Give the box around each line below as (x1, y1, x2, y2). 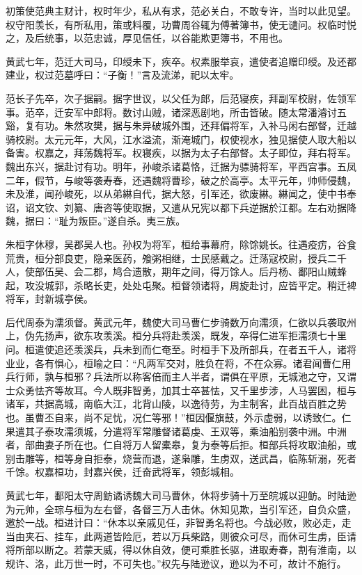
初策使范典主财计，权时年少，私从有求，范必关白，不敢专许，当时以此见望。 (6, 3, 356, 17)
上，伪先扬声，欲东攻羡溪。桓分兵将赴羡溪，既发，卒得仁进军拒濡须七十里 (6, 328, 347, 343)
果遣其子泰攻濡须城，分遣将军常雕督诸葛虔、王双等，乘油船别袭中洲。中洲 (6, 423, 347, 438)
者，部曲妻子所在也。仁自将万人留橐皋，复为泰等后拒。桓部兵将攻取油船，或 (6, 437, 356, 452)
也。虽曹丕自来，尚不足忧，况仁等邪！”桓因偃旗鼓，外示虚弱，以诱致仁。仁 (6, 410, 352, 425)
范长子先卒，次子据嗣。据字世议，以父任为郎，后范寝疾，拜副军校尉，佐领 (6, 90, 347, 105)
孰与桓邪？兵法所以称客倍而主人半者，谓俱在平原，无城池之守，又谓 (44, 369, 356, 384)
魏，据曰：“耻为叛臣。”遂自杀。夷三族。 (6, 213, 186, 228)
